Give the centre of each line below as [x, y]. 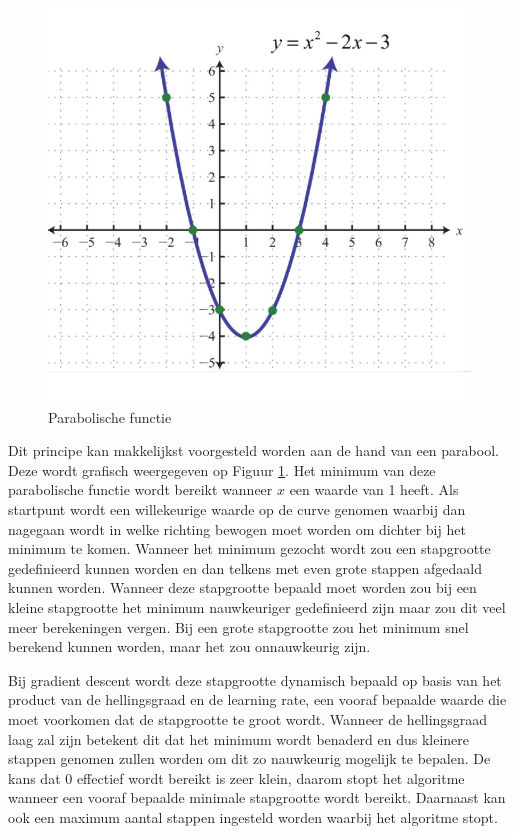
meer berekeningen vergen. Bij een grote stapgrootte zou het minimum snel [238, 626]
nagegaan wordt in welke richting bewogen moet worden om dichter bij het [237, 528]
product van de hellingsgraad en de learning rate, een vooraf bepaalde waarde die [257, 699]
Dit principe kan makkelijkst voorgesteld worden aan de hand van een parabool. [253, 450]
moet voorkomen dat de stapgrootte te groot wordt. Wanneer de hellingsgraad [248, 718]
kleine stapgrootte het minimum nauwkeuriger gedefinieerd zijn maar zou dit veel [257, 606]
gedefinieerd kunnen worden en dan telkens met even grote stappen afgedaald [245, 567]
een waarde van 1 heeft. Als [374, 489]
